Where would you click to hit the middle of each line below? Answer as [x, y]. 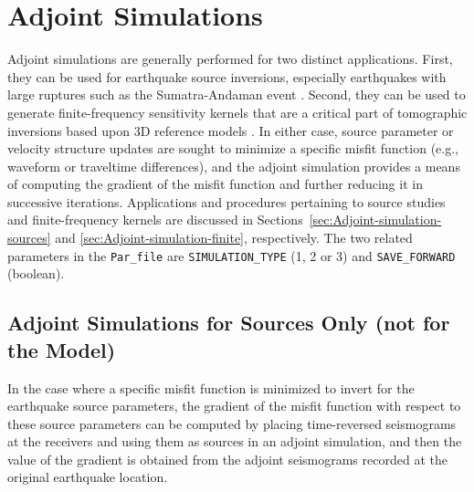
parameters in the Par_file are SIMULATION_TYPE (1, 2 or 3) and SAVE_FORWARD [232, 255]
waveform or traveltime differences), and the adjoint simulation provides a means [234, 166]
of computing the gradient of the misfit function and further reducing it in [215, 184]
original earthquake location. [88, 477]
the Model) [62, 349]
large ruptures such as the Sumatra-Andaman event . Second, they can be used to [237, 94]
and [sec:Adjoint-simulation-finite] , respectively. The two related [234, 238]
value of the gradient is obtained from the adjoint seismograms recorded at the [227, 459]
